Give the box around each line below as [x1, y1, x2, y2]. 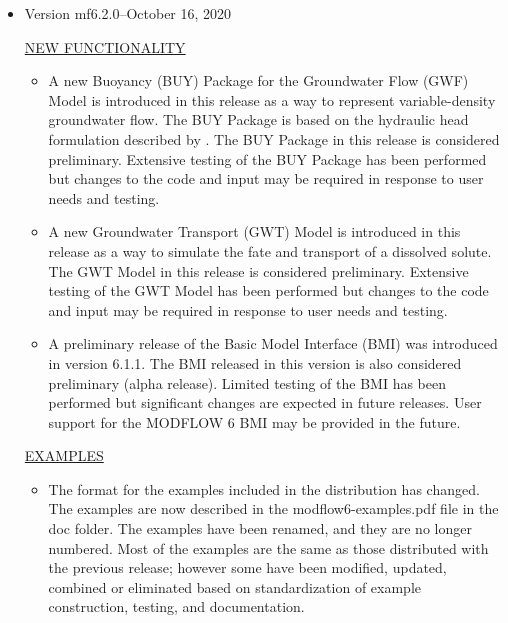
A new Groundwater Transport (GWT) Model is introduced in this [48, 221, 461, 242]
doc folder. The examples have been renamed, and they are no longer [48, 518, 472, 539]
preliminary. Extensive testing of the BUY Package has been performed [48, 148, 487, 169]
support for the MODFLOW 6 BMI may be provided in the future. [48, 411, 461, 432]
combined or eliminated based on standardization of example [48, 576, 422, 597]
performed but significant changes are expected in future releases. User [48, 392, 482, 413]
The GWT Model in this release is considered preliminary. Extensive [48, 260, 469, 281]
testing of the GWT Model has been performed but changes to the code [48, 280, 489, 301]
